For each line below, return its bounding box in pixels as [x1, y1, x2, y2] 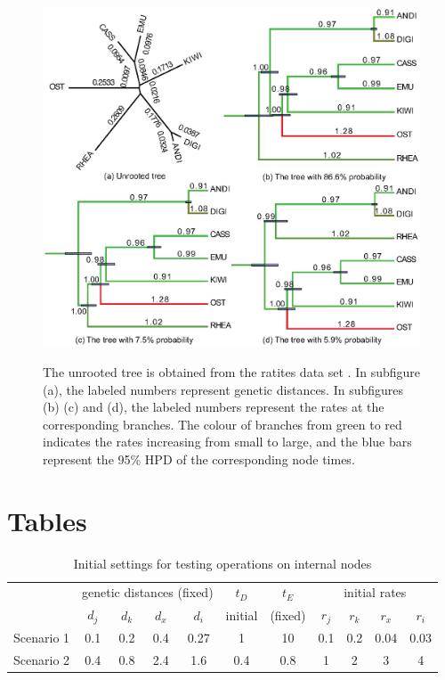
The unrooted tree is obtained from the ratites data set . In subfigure [43, 362, 421, 381]
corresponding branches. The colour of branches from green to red [43, 414, 402, 433]
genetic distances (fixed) [82, 583, 214, 602]
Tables [7, 502, 87, 538]
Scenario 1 [13, 628, 70, 647]
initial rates [344, 583, 407, 602]
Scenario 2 [13, 650, 70, 668]
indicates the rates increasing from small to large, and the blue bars [43, 432, 412, 451]
